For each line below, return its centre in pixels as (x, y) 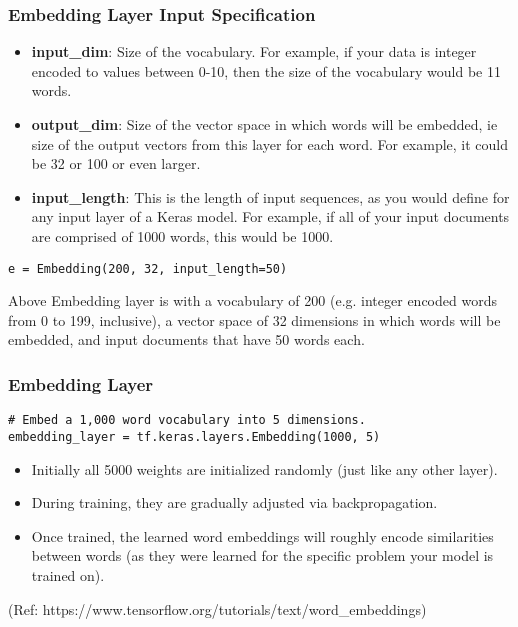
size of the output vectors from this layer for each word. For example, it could (270, 143)
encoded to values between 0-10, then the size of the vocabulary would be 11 (266, 70)
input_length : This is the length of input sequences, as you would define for (270, 196)
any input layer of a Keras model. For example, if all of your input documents (270, 216)
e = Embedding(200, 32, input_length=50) (148, 268)
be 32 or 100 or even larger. (116, 163)
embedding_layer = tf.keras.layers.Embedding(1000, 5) (194, 436)
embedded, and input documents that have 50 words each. (186, 339)
